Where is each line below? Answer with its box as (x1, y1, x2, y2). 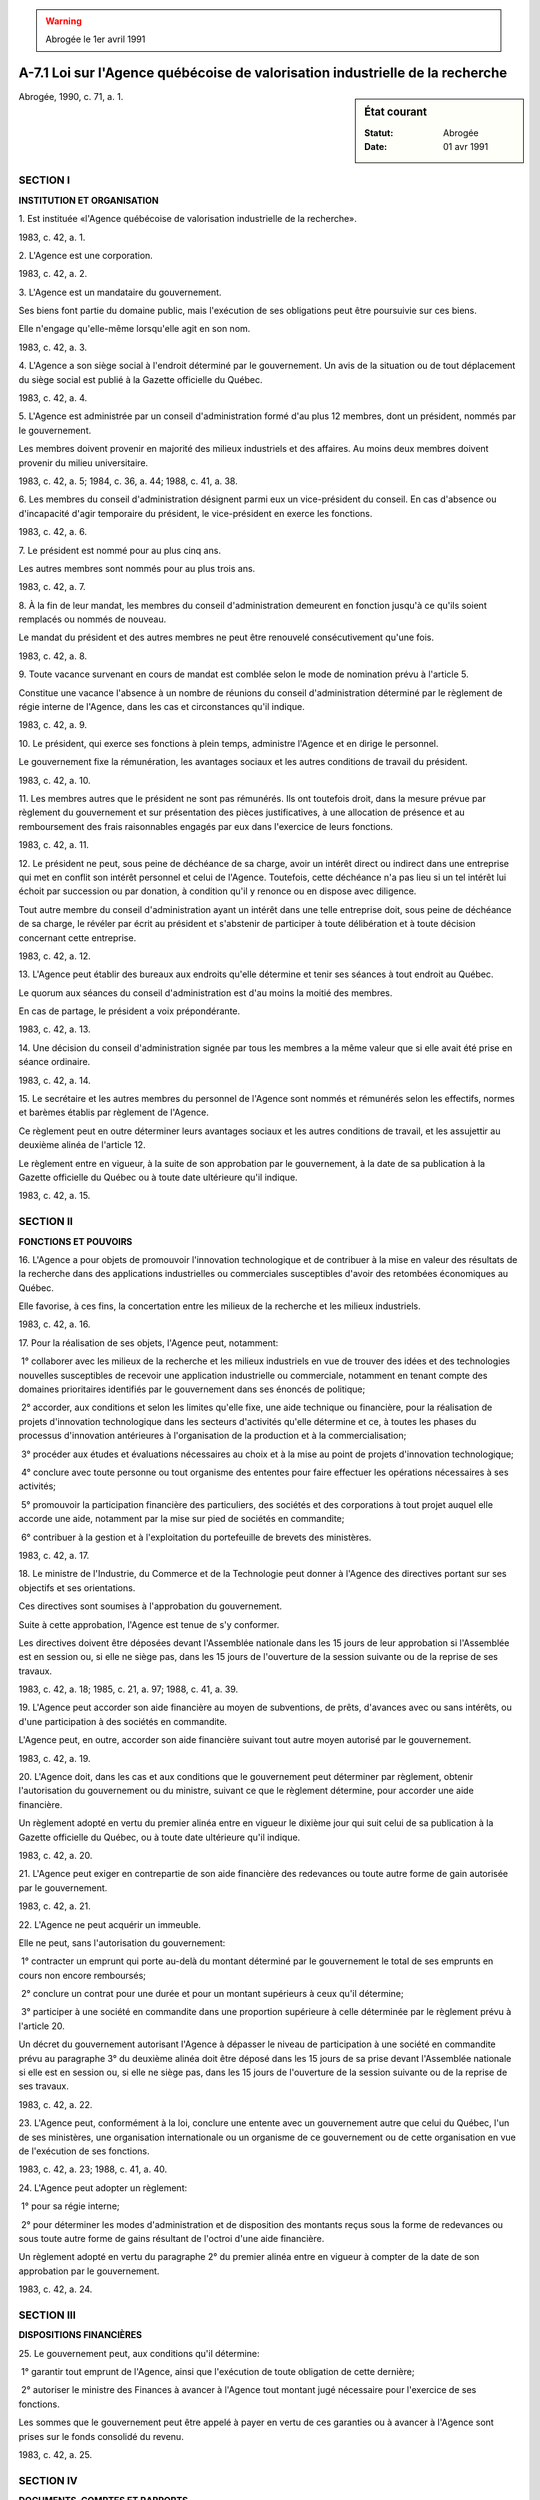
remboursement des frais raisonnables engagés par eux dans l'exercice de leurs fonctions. (18, 820, 394, 832)
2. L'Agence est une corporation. (18, 249, 154, 261)
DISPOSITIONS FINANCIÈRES (18, 2329, 142, 2341)
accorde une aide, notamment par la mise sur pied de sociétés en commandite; (18, 1513, 345, 1525)
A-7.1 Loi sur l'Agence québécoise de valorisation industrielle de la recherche (18, 65, 508, 82)
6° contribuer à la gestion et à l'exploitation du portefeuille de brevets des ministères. (20, 1531, 372, 1543)
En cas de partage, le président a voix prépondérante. (18, 1005, 241, 1017)
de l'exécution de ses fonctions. (18, 2145, 150, 2157)
